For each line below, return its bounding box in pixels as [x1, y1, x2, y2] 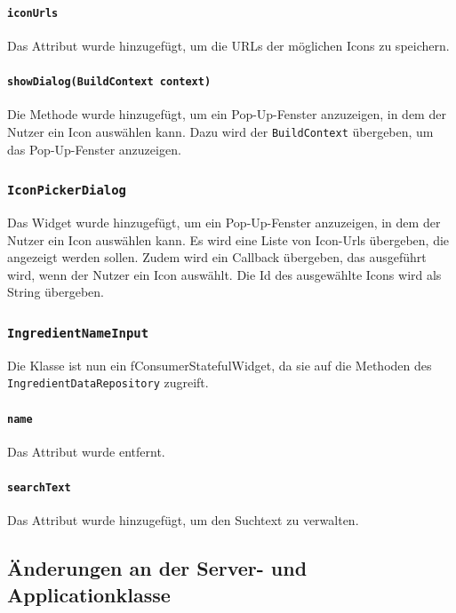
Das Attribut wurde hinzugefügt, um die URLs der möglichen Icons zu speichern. [7, 36, 450, 54]
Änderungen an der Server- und [7, 554, 308, 582]
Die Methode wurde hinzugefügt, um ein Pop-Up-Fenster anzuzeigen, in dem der [7, 105, 446, 123]
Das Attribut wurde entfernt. [7, 442, 165, 460]
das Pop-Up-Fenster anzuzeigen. [7, 139, 181, 158]
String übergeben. [7, 283, 105, 301]
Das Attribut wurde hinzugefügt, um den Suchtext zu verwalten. [7, 511, 359, 529]
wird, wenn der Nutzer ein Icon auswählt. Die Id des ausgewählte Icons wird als [7, 265, 442, 283]
